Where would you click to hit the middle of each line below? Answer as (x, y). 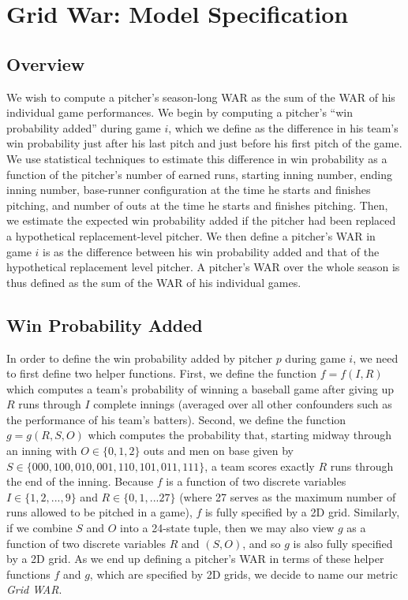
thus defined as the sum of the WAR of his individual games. (154, 282)
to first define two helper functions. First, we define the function (161, 373)
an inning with (42, 451)
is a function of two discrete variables (256, 481)
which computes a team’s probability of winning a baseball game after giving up (200, 388)
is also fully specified (343, 543)
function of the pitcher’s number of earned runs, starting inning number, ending (199, 174)
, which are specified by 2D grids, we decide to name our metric (243, 574)
